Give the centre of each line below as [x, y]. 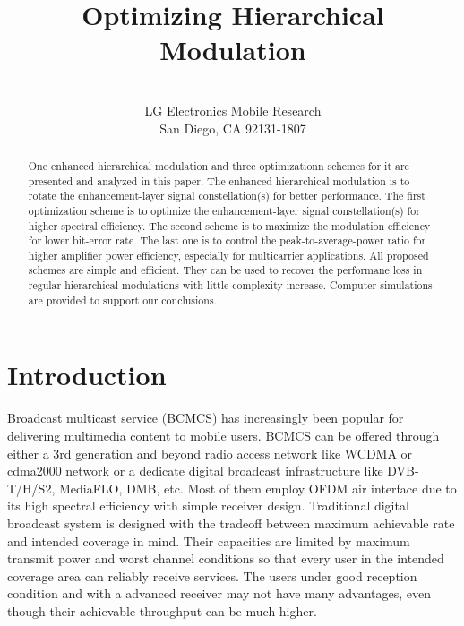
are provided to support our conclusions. [122, 300]
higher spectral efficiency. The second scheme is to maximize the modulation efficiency [229, 225]
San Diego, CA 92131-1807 [233, 128]
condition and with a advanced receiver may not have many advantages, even [219, 593]
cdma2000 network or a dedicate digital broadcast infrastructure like [195, 471]
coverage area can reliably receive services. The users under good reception [212, 575]
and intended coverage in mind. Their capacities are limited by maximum [209, 540]
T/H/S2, [31, 488]
